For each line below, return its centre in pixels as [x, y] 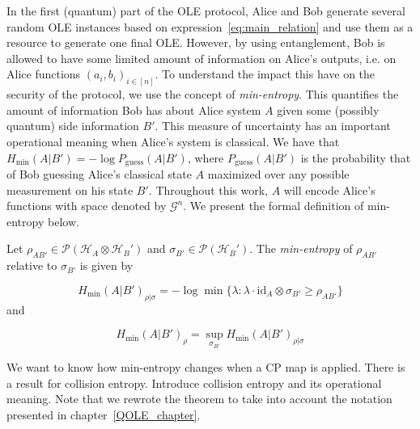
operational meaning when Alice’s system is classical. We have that [173, 142]
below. [63, 221]
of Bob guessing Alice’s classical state [99, 174]
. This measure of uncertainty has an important [273, 126]
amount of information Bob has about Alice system [134, 109]
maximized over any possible [278, 174]
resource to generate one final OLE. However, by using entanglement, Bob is [196, 42]
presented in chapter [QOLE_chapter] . [104, 414]
